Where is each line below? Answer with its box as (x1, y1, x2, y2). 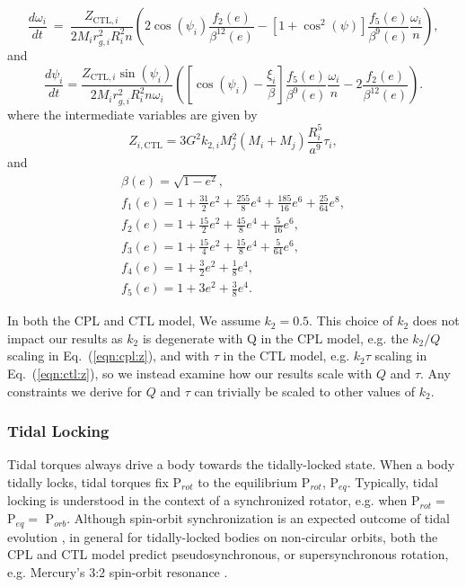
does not (412, 311, 460, 330)
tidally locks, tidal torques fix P (7, 473, 182, 491)
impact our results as (7, 328, 123, 347)
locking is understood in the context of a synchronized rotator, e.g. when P (7, 491, 420, 510)
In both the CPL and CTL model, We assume (7, 311, 260, 330)
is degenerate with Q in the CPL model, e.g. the (142, 328, 409, 347)
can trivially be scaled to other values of (194, 381, 416, 400)
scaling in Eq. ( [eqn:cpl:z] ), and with (7, 346, 210, 365)
